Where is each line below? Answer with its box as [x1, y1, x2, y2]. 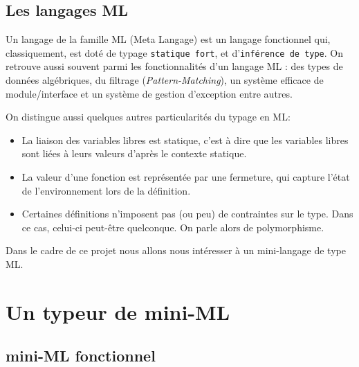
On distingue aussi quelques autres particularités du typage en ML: [6, 109, 291, 124]
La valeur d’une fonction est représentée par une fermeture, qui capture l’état [21, 170, 350, 184]
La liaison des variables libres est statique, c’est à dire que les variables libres [21, 132, 349, 147]
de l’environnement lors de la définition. [21, 183, 191, 197]
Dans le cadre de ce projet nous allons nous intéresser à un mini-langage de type [6, 243, 346, 258]
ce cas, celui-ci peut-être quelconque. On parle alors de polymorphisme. [21, 220, 324, 234]
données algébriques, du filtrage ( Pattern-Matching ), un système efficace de [6, 73, 324, 87]
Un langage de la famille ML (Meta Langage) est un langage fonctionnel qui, [6, 32, 331, 46]
